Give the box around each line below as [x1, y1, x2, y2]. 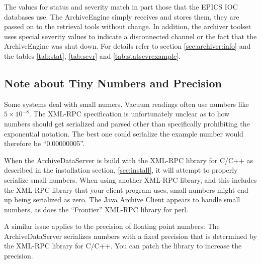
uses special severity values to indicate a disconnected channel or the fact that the [4, 31, 257, 41]
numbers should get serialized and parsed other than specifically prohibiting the [4, 118, 250, 128]
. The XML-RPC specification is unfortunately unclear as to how [29, 108, 230, 119]
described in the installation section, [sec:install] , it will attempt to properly [4, 165, 238, 175]
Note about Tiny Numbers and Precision [4, 75, 222, 90]
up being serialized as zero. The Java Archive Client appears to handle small [4, 194, 240, 205]
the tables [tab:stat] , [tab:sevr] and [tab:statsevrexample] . [4, 50, 181, 61]
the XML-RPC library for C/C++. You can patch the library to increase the [4, 240, 242, 251]
